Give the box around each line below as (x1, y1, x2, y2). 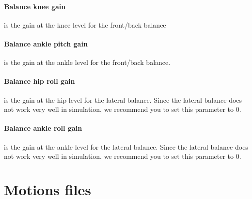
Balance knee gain (4, 1, 66, 11)
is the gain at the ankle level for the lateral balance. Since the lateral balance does (4, 141, 248, 152)
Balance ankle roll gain (4, 123, 82, 133)
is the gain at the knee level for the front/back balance (4, 19, 166, 30)
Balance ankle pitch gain (4, 38, 88, 48)
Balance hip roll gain (4, 76, 75, 86)
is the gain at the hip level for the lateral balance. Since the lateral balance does (4, 94, 242, 105)
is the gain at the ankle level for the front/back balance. (4, 57, 171, 67)
